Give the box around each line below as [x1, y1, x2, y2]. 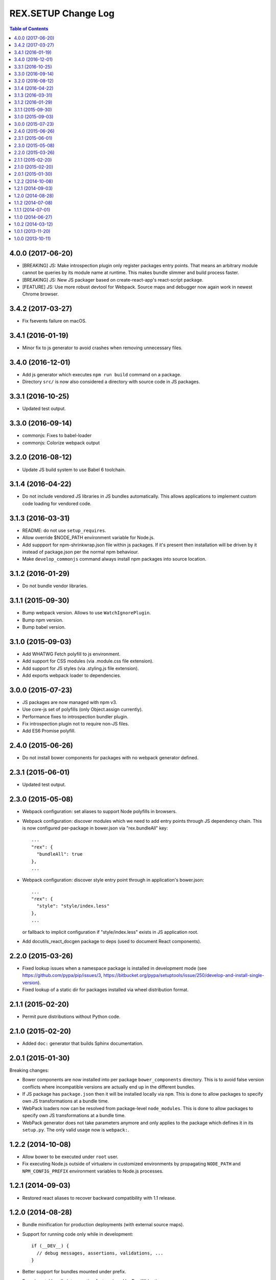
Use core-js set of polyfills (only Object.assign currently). [22, 707, 143, 713]
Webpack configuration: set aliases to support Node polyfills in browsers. [22, 808, 177, 815]
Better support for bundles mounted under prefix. [22, 1269, 126, 1275]
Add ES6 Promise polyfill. [22, 728, 76, 734]
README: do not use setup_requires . [22, 527, 107, 534]
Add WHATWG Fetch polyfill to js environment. [22, 651, 121, 657]
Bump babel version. [22, 624, 66, 630]
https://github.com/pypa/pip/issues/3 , [22, 972, 102, 978]
